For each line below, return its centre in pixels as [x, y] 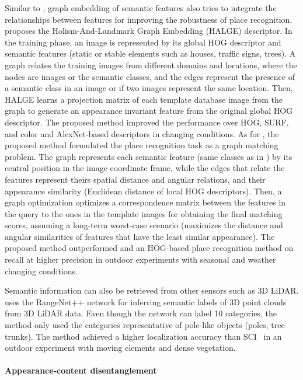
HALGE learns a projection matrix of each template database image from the [144, 99]
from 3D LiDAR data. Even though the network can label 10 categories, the [141, 313]
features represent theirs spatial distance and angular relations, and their [135, 179]
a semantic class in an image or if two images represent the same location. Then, [149, 88]
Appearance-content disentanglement [81, 370]
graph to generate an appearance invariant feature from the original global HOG [149, 111]
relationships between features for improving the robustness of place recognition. [149, 19]
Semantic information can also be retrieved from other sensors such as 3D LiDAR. [152, 290]
